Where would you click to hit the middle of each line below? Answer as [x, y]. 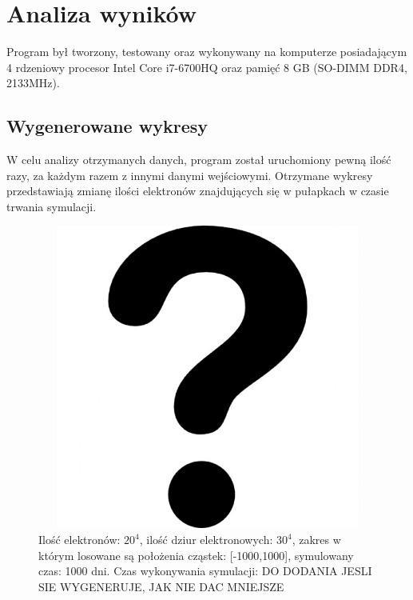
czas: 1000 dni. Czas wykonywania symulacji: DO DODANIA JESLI [205, 571]
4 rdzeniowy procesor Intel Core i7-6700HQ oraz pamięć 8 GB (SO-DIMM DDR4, [207, 67]
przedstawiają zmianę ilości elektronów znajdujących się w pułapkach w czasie [198, 191]
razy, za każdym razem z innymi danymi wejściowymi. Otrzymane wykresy [190, 175]
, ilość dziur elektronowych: [206, 540]
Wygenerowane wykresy [107, 126]
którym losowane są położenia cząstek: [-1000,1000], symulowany [196, 555]
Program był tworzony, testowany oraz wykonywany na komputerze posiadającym [207, 52]
